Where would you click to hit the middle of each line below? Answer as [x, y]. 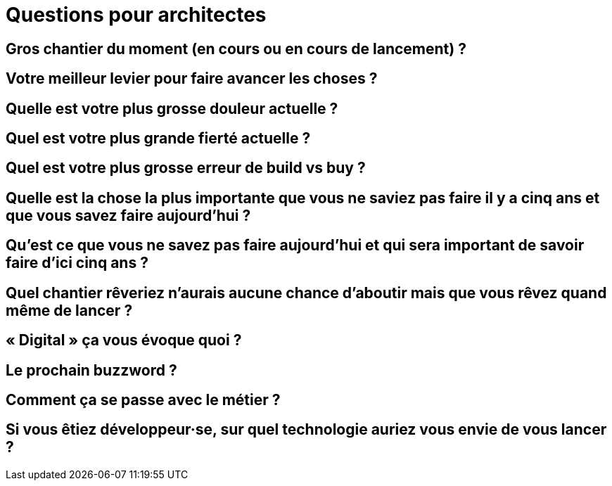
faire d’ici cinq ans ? [77, 263]
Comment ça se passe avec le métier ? [143, 399]
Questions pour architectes [136, 15]
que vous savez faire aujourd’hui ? [128, 215]
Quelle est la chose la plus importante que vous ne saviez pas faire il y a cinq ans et [303, 198]
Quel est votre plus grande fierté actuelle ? [158, 139]
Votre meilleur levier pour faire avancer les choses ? [192, 79]
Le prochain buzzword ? [91, 370]
